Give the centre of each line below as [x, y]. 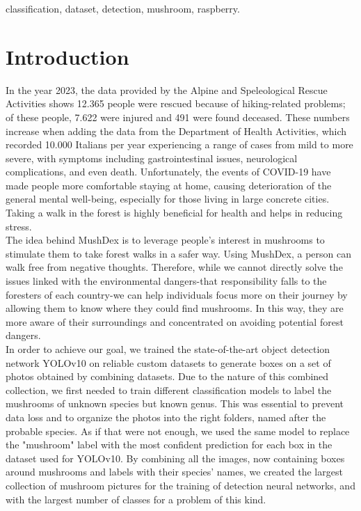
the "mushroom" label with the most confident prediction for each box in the [169, 445]
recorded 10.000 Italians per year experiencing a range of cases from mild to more [179, 144]
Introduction [67, 56]
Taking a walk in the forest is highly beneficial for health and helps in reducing [174, 213]
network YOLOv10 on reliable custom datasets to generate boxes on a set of [168, 362]
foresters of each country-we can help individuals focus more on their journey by [177, 294]
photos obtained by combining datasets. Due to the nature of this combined [167, 376]
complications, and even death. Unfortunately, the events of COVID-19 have [168, 172]
